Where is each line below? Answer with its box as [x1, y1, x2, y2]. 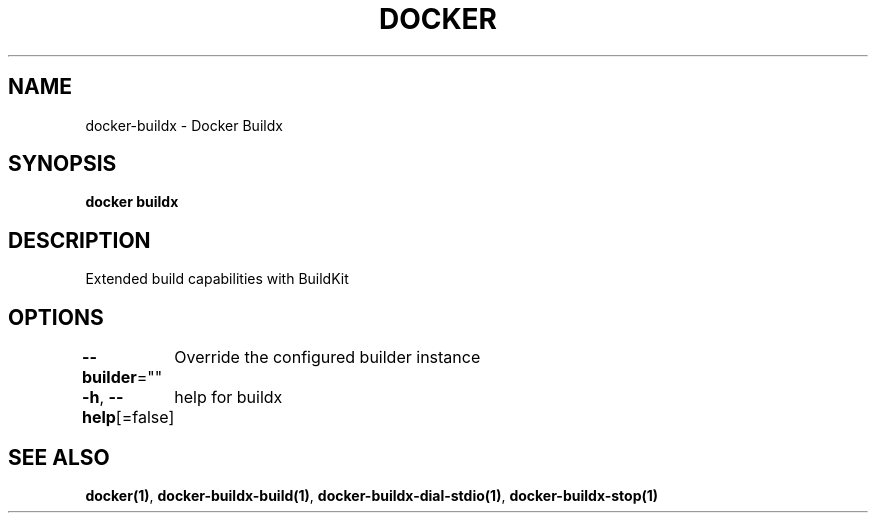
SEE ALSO [8, 444, 110, 470]
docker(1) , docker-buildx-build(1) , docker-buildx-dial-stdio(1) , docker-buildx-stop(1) [85, 486, 659, 504]
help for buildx [174, 387, 283, 408]
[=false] [115, 407, 175, 428]
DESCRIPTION [8, 227, 151, 253]
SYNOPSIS [8, 151, 117, 177]
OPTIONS [8, 304, 104, 330]
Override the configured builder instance [174, 347, 481, 368]
